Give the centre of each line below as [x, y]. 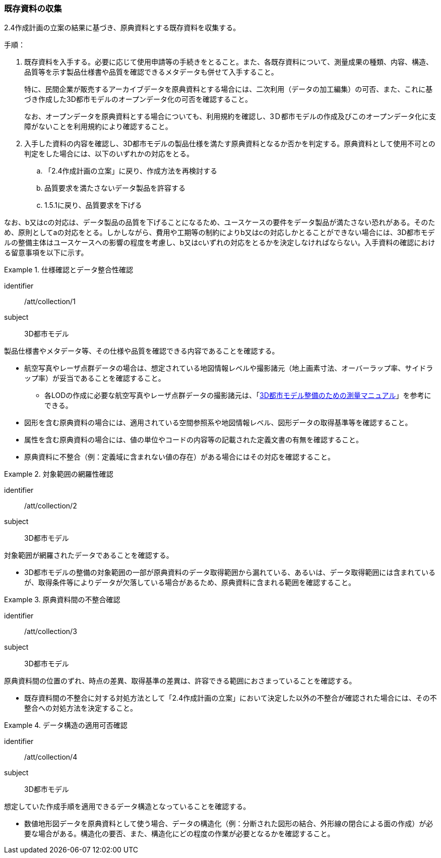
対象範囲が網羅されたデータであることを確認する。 [89, 555]
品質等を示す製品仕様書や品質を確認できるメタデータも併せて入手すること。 [151, 72]
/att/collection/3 [51, 632]
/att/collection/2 [51, 506]
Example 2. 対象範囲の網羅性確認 [59, 474]
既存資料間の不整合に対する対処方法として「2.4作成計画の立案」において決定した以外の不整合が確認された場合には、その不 [231, 698]
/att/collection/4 [51, 757]
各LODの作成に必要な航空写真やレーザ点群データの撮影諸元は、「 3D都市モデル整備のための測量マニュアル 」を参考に [238, 395]
